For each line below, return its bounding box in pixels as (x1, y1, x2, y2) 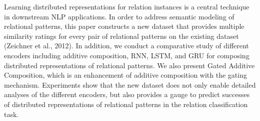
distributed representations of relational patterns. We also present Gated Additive (4, 60, 255, 70)
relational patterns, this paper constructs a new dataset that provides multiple (4, 21, 244, 31)
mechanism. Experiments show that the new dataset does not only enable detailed (4, 79, 256, 90)
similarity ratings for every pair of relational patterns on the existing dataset (4, 30, 239, 41)
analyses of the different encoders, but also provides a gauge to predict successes (4, 89, 250, 100)
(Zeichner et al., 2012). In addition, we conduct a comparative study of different (4, 40, 249, 51)
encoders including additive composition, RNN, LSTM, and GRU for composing (4, 50, 249, 60)
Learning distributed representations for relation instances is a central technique (4, 1, 249, 11)
